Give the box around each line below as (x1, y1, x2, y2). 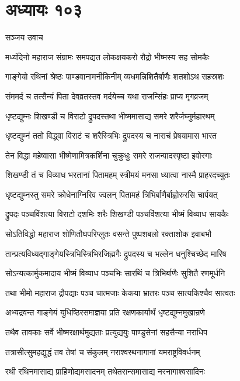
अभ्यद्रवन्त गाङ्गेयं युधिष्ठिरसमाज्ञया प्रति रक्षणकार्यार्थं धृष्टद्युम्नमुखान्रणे (5, 306, 205, 318)
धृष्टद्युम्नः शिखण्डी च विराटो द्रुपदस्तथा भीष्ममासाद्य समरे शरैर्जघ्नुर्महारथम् (5, 109, 215, 122)
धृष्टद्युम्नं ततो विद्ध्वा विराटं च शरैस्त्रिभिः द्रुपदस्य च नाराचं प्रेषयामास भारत (5, 129, 217, 142)
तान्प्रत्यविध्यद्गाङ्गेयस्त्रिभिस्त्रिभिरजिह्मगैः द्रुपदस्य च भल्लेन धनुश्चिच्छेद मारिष (5, 247, 227, 259)
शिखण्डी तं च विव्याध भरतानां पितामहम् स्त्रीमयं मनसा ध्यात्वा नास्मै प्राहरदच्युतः (5, 169, 230, 181)
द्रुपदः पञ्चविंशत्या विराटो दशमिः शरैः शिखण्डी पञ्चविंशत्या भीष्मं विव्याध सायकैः (5, 208, 229, 220)
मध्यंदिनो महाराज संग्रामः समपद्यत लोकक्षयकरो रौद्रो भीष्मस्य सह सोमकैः (5, 50, 210, 63)
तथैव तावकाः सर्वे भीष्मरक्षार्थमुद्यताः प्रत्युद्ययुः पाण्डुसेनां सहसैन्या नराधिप (5, 326, 207, 338)
